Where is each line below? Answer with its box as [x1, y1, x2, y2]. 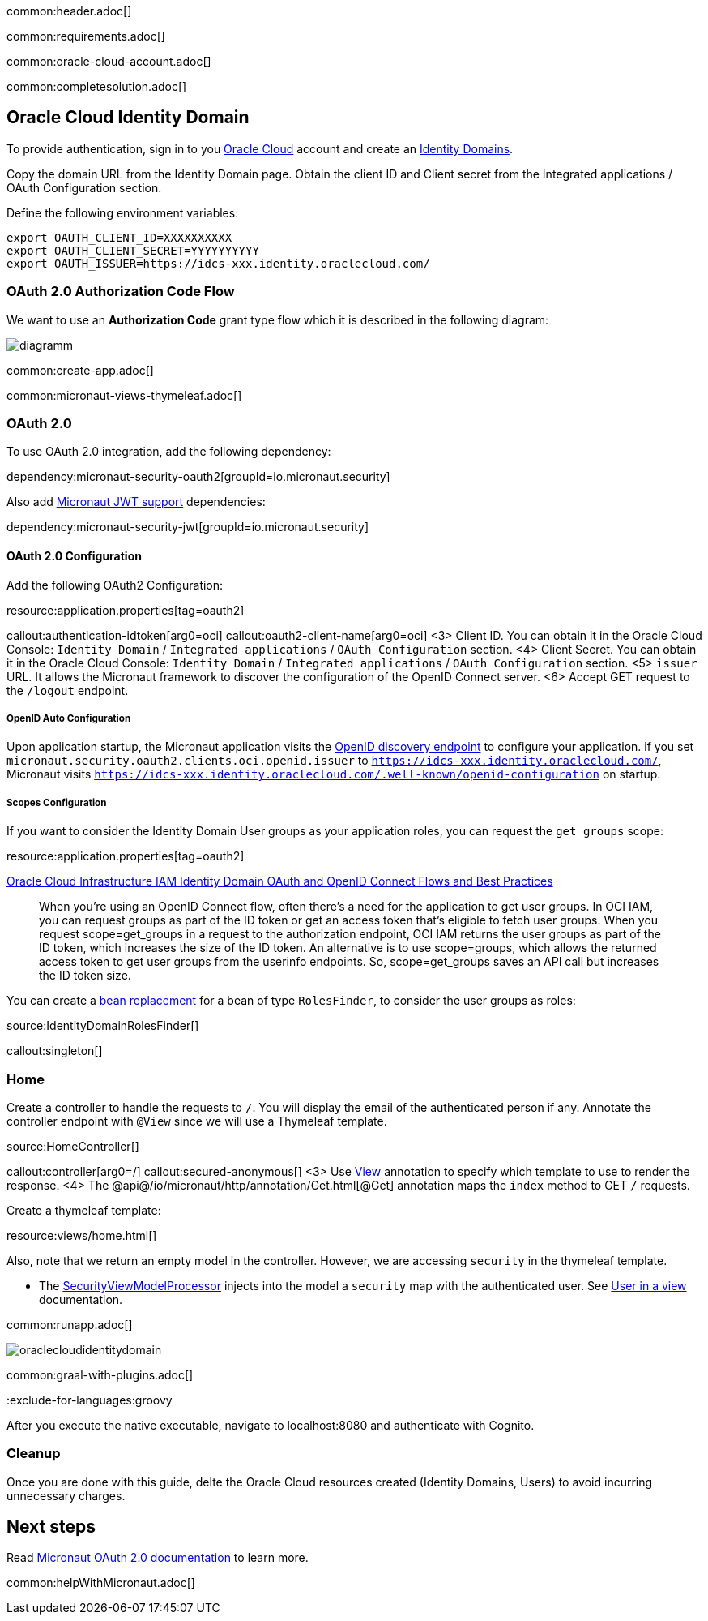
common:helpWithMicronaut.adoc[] [6, 1576, 195, 1590]
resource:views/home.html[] [6, 1228, 157, 1242]
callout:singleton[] [6, 1044, 103, 1058]
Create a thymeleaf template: [6, 1203, 161, 1217]
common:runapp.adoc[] [6, 1317, 133, 1332]
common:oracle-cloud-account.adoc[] [6, 54, 211, 68]
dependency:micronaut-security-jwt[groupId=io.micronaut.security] [6, 520, 369, 534]
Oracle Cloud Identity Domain [6, 107, 250, 128]
